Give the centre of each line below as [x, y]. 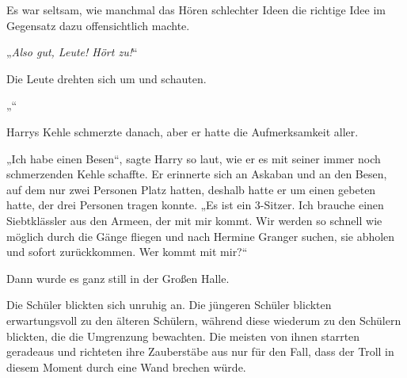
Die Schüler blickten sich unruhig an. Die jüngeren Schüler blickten [169, 305]
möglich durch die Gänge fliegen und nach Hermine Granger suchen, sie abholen [201, 236]
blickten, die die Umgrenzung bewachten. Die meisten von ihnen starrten [183, 336]
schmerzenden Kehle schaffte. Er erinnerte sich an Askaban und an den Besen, [197, 174]
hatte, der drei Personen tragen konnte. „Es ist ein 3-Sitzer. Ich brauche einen [195, 205]
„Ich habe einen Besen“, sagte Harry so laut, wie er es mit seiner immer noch [194, 158]
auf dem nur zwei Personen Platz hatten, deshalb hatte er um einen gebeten [191, 189]
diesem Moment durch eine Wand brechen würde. [126, 367]
